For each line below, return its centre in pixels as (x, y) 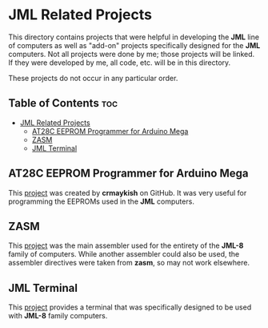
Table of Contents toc (63, 103)
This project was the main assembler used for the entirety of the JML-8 (126, 245)
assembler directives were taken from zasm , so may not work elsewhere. (129, 263)
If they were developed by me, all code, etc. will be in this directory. (120, 63)
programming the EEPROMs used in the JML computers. (101, 201)
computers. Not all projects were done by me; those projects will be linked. (132, 54)
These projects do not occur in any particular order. (93, 78)
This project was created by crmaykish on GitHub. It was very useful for (128, 192)
